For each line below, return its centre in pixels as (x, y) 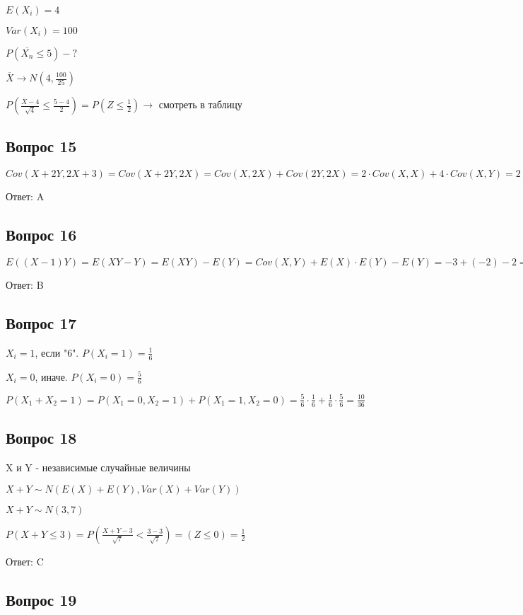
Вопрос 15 (41, 146)
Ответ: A (25, 196)
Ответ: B (25, 284)
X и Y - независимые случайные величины (98, 467)
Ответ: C (25, 561)
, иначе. (51, 376)
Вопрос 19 (41, 599)
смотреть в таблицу (200, 104)
